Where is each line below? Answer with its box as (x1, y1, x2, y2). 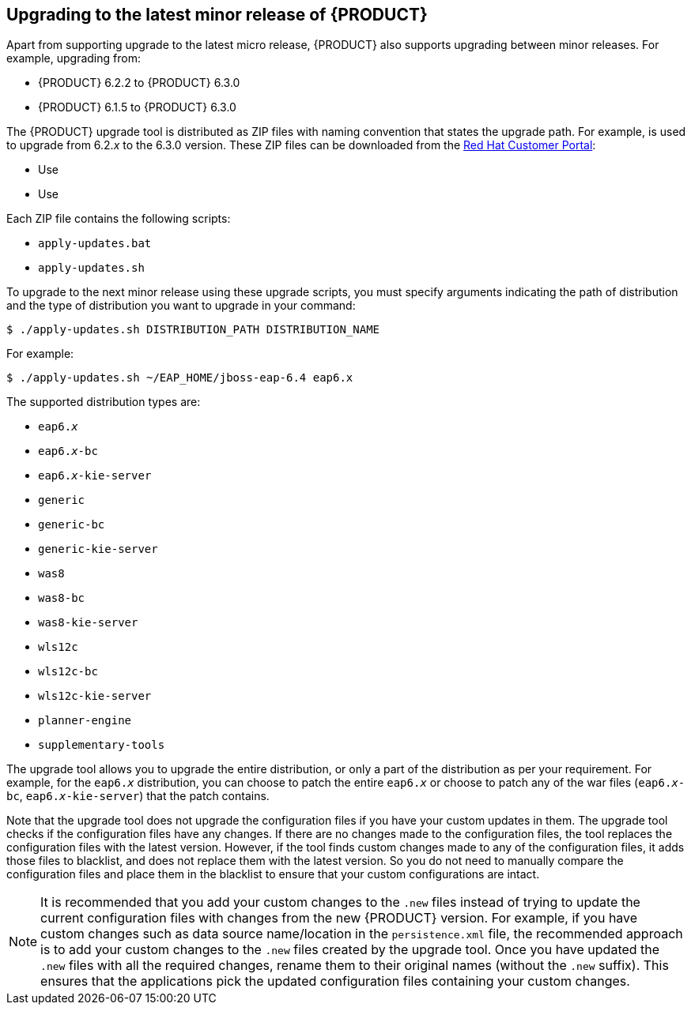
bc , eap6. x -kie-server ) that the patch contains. (6, 789, 270, 803)
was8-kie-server (38, 616, 138, 630)
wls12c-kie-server (38, 690, 152, 703)
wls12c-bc (38, 665, 98, 678)
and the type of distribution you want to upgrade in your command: (6, 299, 356, 313)
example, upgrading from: (6, 51, 141, 66)
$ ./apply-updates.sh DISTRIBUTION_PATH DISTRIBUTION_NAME (6, 323, 380, 336)
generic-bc (38, 518, 105, 532)
